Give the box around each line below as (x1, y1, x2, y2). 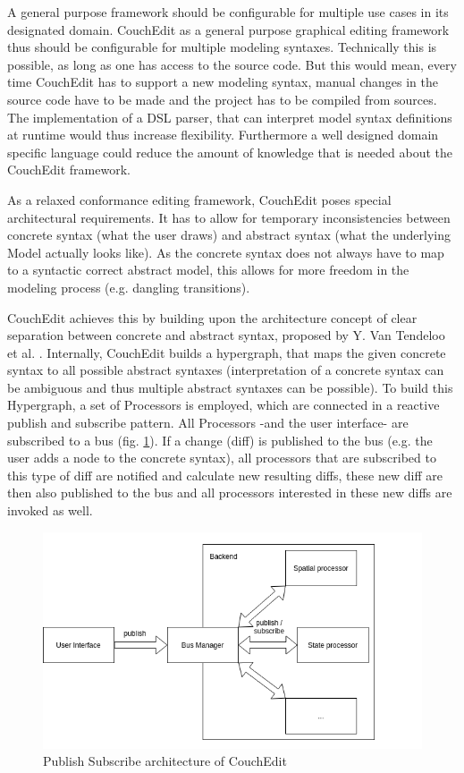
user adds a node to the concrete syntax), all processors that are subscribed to (7, 448, 436, 467)
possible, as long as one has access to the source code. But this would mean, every (7, 55, 457, 73)
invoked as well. (7, 501, 93, 520)
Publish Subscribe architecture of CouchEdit (43, 752, 287, 770)
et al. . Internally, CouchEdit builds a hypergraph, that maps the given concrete (7, 343, 446, 361)
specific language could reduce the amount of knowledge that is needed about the (7, 142, 452, 161)
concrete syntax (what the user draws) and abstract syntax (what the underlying (7, 225, 451, 244)
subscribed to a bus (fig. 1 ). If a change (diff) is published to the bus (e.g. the (7, 430, 433, 449)
